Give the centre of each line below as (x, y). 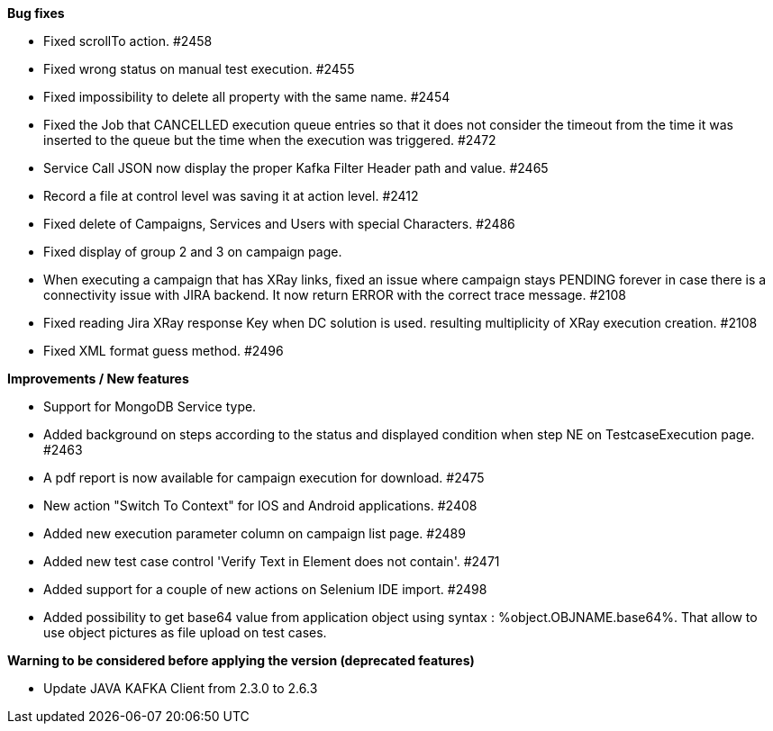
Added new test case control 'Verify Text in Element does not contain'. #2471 (272, 561)
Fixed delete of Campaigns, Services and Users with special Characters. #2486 (279, 224)
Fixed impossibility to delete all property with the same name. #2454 (247, 97)
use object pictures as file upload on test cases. (185, 632)
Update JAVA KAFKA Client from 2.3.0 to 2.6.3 (181, 688)
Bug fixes (36, 13)
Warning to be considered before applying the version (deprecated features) (241, 660)
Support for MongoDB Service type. (150, 406)
